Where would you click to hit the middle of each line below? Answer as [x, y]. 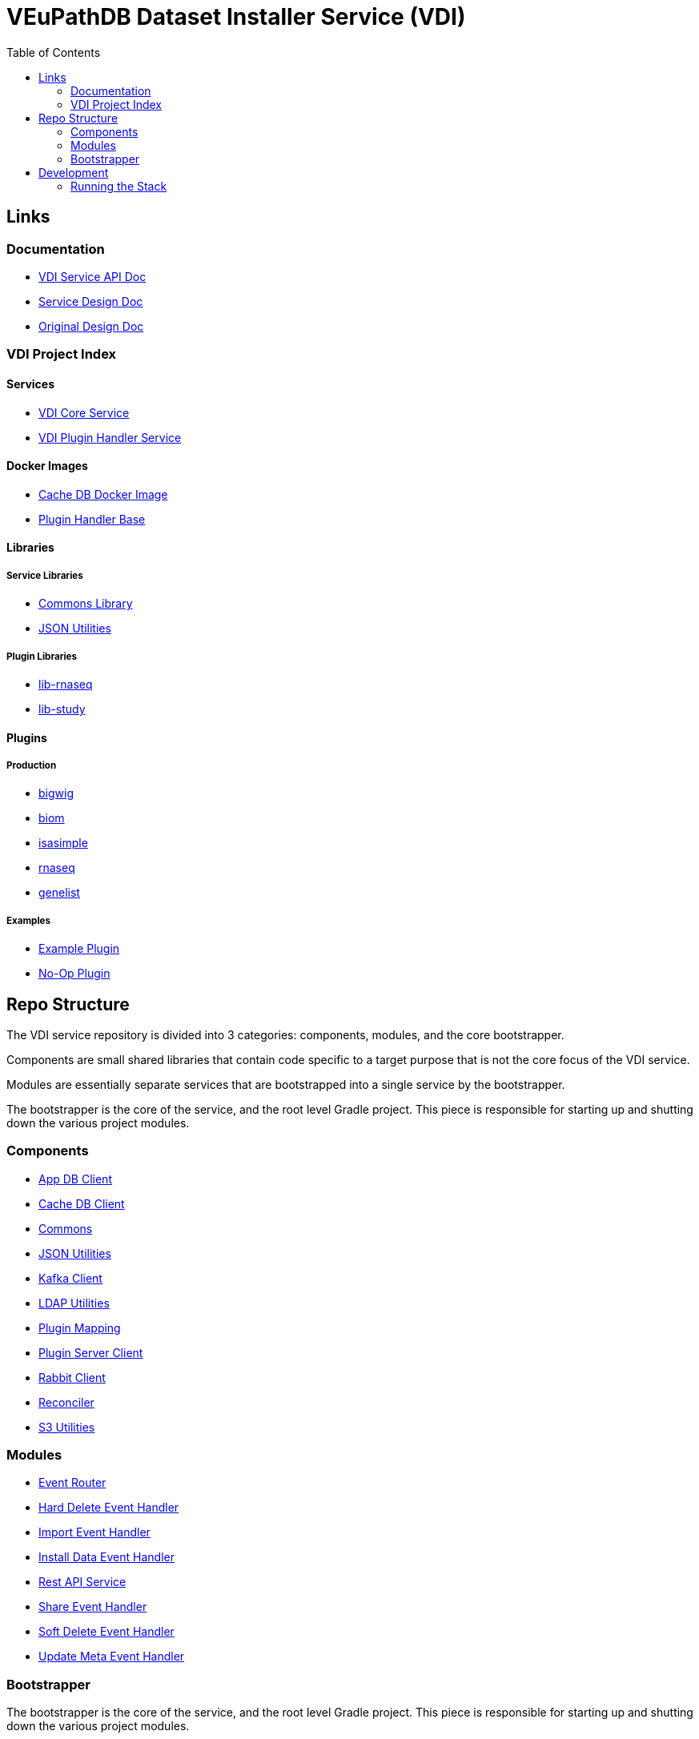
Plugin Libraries [42, 656]
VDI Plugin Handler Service [110, 437]
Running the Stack [119, 186]
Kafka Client [70, 1278]
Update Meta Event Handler [112, 1657]
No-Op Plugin [74, 974]
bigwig [56, 793]
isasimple [63, 843]
